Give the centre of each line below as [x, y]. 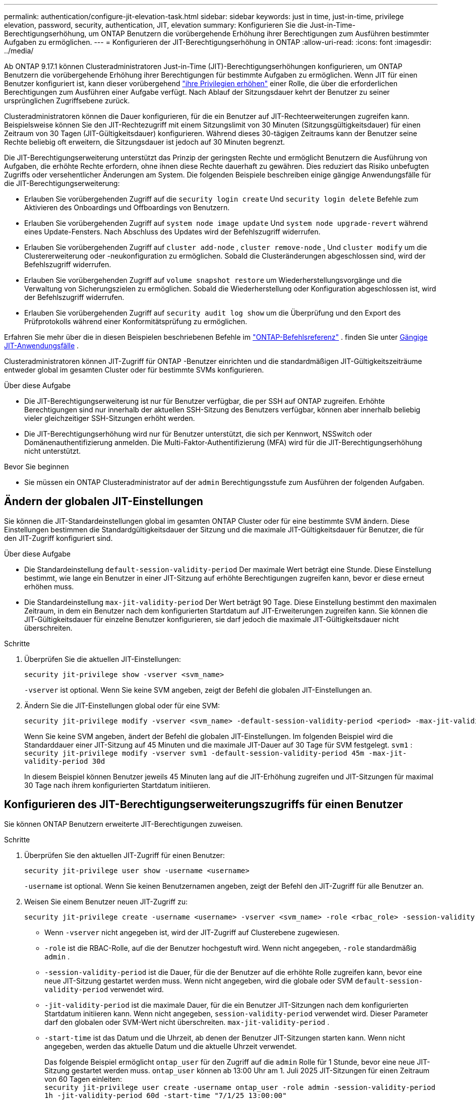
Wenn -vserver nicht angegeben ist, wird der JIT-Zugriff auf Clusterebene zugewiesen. [192, 932]
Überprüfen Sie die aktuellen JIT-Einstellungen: [103, 659]
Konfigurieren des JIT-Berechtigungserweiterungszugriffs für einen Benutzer [204, 805]
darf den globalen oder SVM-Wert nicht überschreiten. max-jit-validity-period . [187, 1022]
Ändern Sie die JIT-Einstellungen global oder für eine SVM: [122, 705]
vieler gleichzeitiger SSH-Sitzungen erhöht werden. [110, 418]
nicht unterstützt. [53, 451]
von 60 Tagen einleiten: [83, 1079]
